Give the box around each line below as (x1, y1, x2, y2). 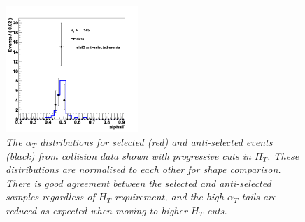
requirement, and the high (114, 189, 224, 204)
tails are (241, 189, 276, 204)
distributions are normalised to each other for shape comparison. (6, 162, 281, 177)
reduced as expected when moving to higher (6, 202, 187, 217)
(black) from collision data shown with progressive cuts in (6, 148, 251, 163)
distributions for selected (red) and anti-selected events (40, 134, 273, 149)
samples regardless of (6, 189, 95, 204)
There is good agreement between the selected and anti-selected (6, 175, 271, 190)
